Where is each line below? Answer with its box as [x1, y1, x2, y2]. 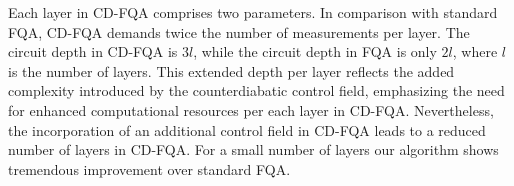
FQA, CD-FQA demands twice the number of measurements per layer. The [8, 21, 470, 42]
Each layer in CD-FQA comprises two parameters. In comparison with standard [8, 2, 498, 22]
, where [452, 41, 498, 62]
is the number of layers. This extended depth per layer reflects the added [8, 60, 455, 81]
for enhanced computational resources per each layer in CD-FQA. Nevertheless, [8, 99, 494, 120]
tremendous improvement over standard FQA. [8, 158, 291, 179]
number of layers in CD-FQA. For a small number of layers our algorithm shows [8, 139, 499, 160]
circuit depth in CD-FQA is [8, 41, 178, 62]
